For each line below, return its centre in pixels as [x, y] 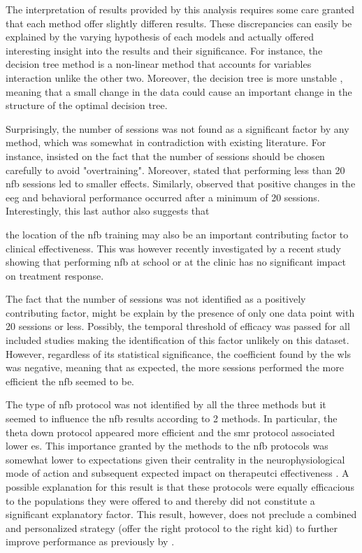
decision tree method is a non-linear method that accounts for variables [159, 64]
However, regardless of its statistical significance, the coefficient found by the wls [179, 353]
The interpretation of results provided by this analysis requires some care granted [180, 9]
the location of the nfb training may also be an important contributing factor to [177, 234]
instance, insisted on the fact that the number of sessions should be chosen [165, 156]
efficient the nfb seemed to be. [70, 381]
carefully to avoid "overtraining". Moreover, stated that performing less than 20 [175, 170]
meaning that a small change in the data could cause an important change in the [179, 91]
